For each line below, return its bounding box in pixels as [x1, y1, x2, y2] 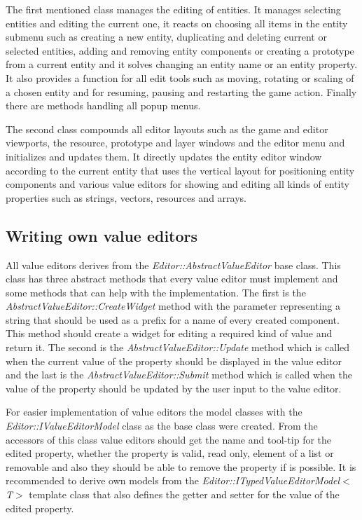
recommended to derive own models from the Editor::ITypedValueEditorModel [6, 473, 340, 488]
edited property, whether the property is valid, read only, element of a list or [6, 446, 334, 460]
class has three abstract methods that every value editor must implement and [6, 271, 338, 286]
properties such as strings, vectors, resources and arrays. [6, 190, 246, 205]
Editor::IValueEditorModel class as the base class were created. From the [6, 418, 318, 433]
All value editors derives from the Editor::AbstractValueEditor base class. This [6, 257, 341, 272]
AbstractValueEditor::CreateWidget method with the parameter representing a [6, 299, 341, 313]
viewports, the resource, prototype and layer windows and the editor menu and [6, 135, 345, 150]
